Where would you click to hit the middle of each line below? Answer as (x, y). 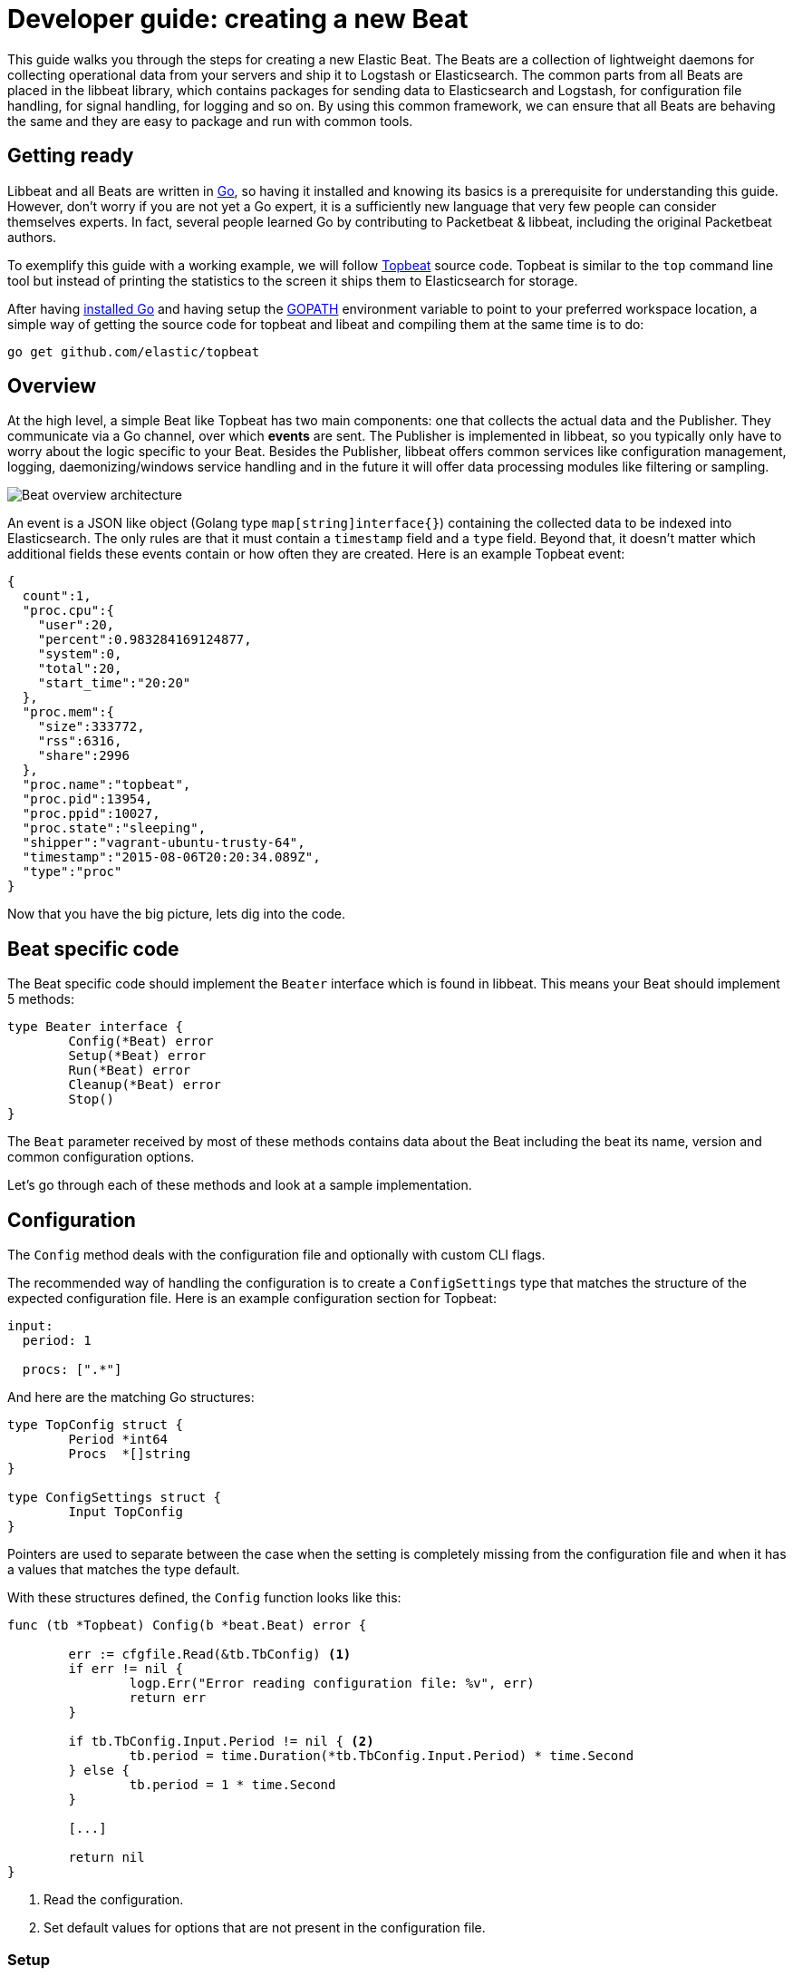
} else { (99, 1771)
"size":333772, (91, 727)
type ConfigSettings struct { (115, 1498)
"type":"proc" (72, 872)
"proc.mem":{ (68, 712)
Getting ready (71, 156)
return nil (106, 1858)
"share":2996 (83, 756)
